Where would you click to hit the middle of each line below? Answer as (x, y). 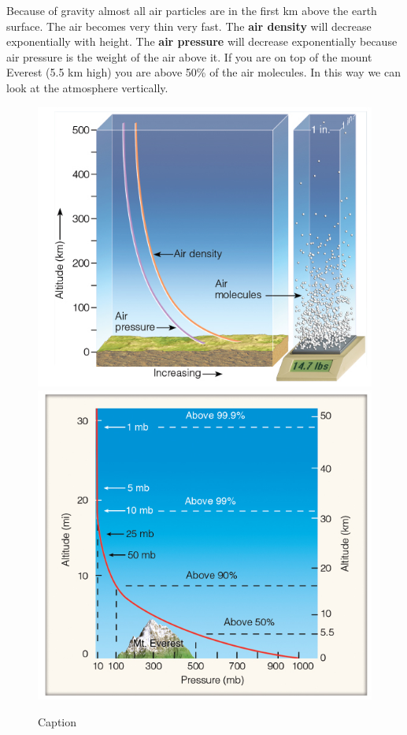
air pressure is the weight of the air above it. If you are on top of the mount (189, 56)
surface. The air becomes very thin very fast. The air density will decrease (189, 26)
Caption (57, 721)
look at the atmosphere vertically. (87, 87)
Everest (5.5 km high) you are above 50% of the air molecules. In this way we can (203, 72)
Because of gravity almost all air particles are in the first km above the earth (192, 10)
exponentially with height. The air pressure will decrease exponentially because (202, 41)
